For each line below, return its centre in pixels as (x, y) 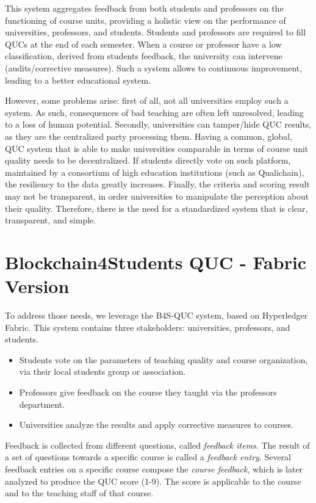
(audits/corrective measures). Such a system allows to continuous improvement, (154, 67)
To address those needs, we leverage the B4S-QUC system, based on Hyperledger (156, 315)
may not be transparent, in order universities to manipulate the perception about (157, 196)
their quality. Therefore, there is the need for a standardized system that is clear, (156, 208)
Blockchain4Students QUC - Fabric (156, 262)
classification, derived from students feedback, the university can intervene (144, 56)
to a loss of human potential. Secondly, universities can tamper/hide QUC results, (158, 124)
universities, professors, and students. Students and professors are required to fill (156, 32)
